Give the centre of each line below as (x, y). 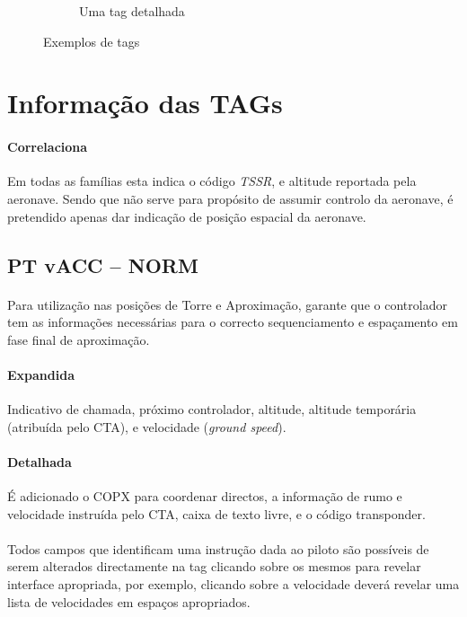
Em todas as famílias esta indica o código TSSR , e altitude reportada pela (212, 181)
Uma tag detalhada (132, 11)
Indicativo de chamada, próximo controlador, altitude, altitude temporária (212, 409)
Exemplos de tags (92, 41)
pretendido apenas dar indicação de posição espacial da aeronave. (187, 216)
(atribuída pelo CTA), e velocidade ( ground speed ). (147, 426)
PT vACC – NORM (103, 264)
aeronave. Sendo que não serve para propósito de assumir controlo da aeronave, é (230, 198)
